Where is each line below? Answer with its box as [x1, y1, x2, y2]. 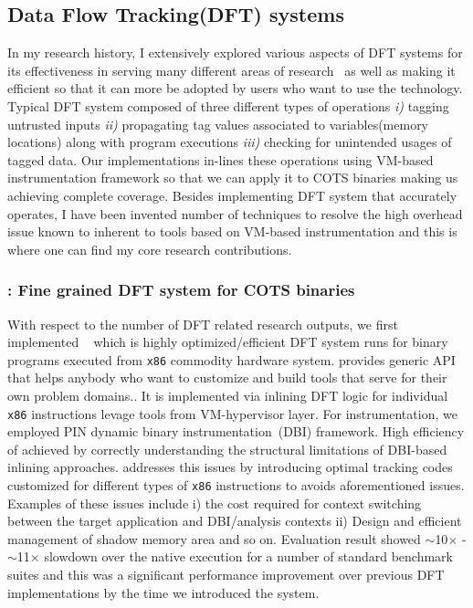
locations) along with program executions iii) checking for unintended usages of [7, 132, 452, 152]
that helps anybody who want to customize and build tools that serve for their [7, 368, 447, 387]
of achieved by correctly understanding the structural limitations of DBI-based [7, 439, 447, 458]
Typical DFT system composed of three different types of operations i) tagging [7, 96, 449, 115]
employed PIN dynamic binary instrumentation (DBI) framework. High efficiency [7, 422, 465, 441]
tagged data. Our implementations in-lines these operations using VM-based [7, 150, 434, 169]
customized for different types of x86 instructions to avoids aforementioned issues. [7, 476, 465, 495]
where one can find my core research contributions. [7, 239, 292, 258]
